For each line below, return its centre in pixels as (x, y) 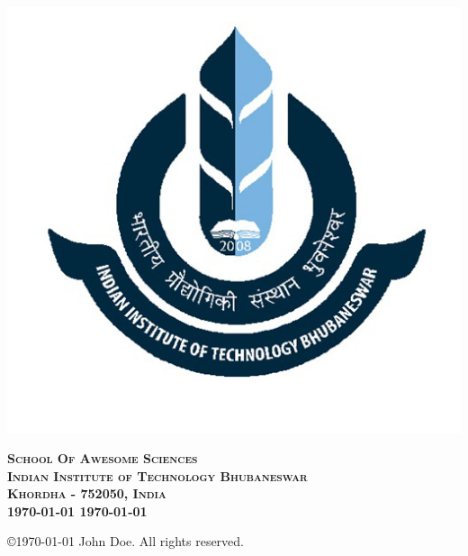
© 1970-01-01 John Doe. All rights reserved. (126, 541)
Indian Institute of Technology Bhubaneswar (157, 475)
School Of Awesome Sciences (103, 458)
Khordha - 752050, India (87, 493)
